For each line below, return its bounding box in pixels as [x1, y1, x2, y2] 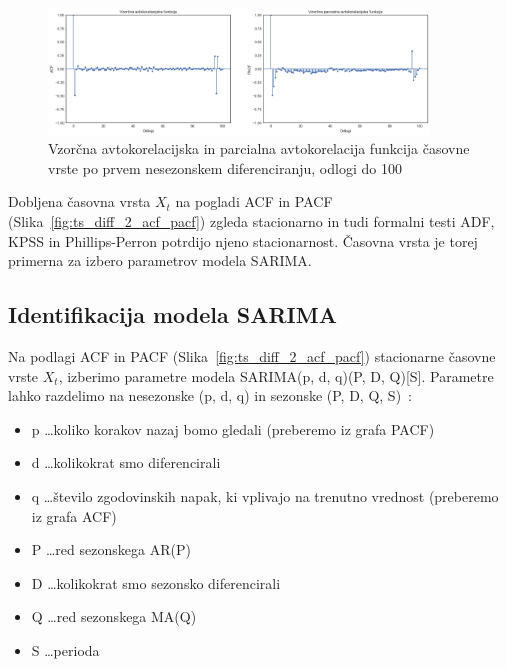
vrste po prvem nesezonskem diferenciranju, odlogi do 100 [48, 157, 402, 178]
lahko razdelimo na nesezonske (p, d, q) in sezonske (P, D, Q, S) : [8, 385, 413, 406]
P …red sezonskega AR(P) [31, 539, 191, 560]
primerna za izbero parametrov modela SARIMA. [8, 250, 312, 271]
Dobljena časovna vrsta [8, 191, 151, 212]
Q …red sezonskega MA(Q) [31, 606, 197, 627]
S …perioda [31, 639, 100, 660]
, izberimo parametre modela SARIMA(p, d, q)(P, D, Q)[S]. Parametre [58, 365, 494, 386]
